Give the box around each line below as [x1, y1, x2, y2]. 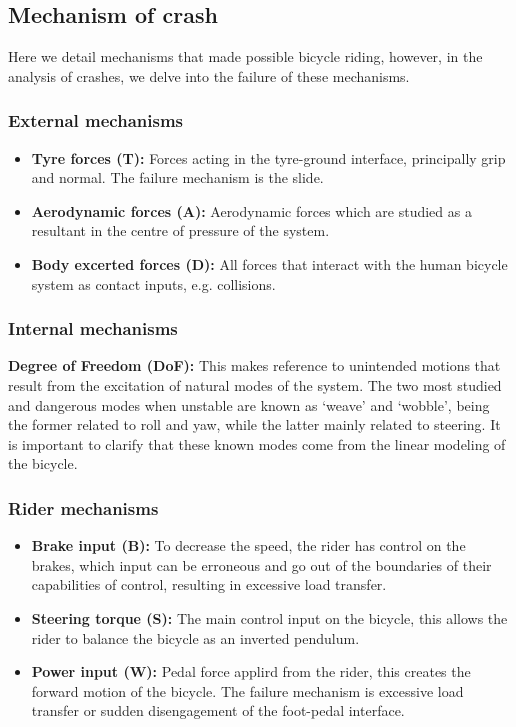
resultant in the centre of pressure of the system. [31, 220, 330, 241]
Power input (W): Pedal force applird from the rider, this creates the [31, 661, 471, 682]
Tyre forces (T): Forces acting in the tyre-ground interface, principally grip [31, 147, 506, 168]
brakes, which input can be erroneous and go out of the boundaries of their [31, 554, 492, 575]
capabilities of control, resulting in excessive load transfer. [31, 574, 387, 595]
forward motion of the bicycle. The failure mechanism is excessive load [31, 680, 464, 701]
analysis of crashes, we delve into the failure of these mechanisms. [8, 65, 410, 86]
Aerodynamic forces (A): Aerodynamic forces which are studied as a [31, 200, 472, 221]
